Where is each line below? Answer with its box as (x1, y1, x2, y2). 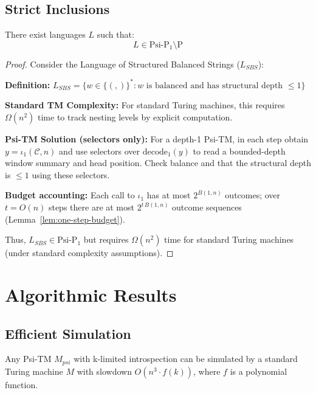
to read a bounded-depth (193, 144, 286, 157)
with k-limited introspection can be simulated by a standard (74, 352, 298, 365)
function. (5, 378, 38, 391)
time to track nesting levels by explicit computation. (38, 111, 233, 123)
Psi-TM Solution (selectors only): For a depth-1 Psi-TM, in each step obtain (5, 133, 309, 145)
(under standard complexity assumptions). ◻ (5, 246, 174, 259)
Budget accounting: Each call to (5, 189, 135, 201)
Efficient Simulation (5, 324, 131, 343)
